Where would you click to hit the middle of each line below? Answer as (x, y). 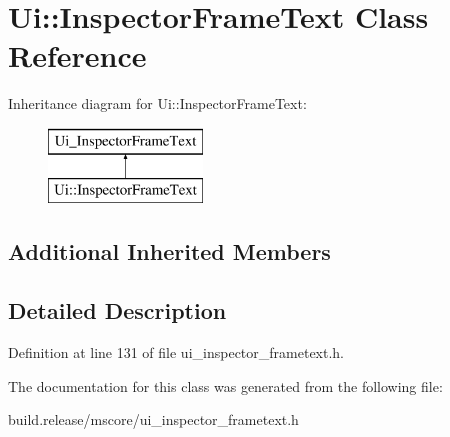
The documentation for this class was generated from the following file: (225, 385)
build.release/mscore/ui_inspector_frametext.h (153, 419)
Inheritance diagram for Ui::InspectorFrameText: (157, 103)
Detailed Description (117, 310)
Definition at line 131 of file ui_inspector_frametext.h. (176, 352)
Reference (77, 55)
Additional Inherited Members (169, 251)
